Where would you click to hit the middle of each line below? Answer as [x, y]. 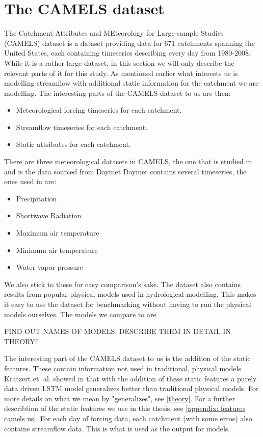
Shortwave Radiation [49, 215]
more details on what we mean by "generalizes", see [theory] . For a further [120, 398]
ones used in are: [30, 181]
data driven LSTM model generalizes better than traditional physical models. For [131, 388]
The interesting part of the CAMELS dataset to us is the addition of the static [127, 358]
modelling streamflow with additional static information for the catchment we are [131, 83]
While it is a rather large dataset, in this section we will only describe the [119, 62]
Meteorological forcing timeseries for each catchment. [99, 110]
